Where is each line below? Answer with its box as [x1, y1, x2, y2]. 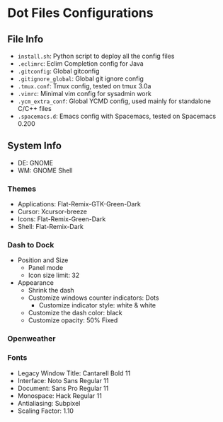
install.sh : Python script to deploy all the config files [17, 52, 175, 60]
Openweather [7, 334, 56, 344]
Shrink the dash [28, 286, 74, 295]
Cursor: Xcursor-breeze [17, 207, 87, 216]
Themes [7, 184, 37, 194]
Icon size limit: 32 [28, 271, 80, 280]
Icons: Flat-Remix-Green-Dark [17, 215, 106, 223]
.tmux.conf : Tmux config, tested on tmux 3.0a [17, 82, 151, 90]
